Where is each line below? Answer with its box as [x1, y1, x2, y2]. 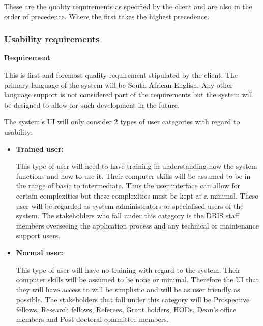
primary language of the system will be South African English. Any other [4, 79, 233, 90]
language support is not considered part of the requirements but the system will [4, 89, 253, 100]
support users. [16, 230, 61, 241]
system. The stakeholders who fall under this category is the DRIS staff [16, 210, 239, 221]
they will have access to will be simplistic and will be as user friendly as [16, 284, 240, 295]
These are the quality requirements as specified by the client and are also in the [4, 1, 252, 11]
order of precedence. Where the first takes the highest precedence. [4, 11, 210, 21]
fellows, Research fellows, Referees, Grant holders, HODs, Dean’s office [16, 304, 237, 314]
